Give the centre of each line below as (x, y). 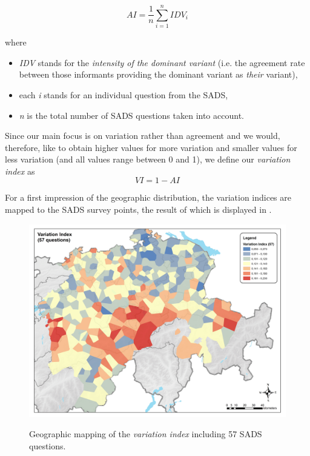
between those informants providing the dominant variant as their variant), (158, 74)
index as (20, 171)
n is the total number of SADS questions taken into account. (131, 115)
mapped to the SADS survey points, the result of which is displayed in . (138, 210)
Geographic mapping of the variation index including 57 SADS (146, 434)
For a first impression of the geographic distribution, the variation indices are (148, 197)
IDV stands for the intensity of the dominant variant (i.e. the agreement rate (162, 62)
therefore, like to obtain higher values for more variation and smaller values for (151, 147)
